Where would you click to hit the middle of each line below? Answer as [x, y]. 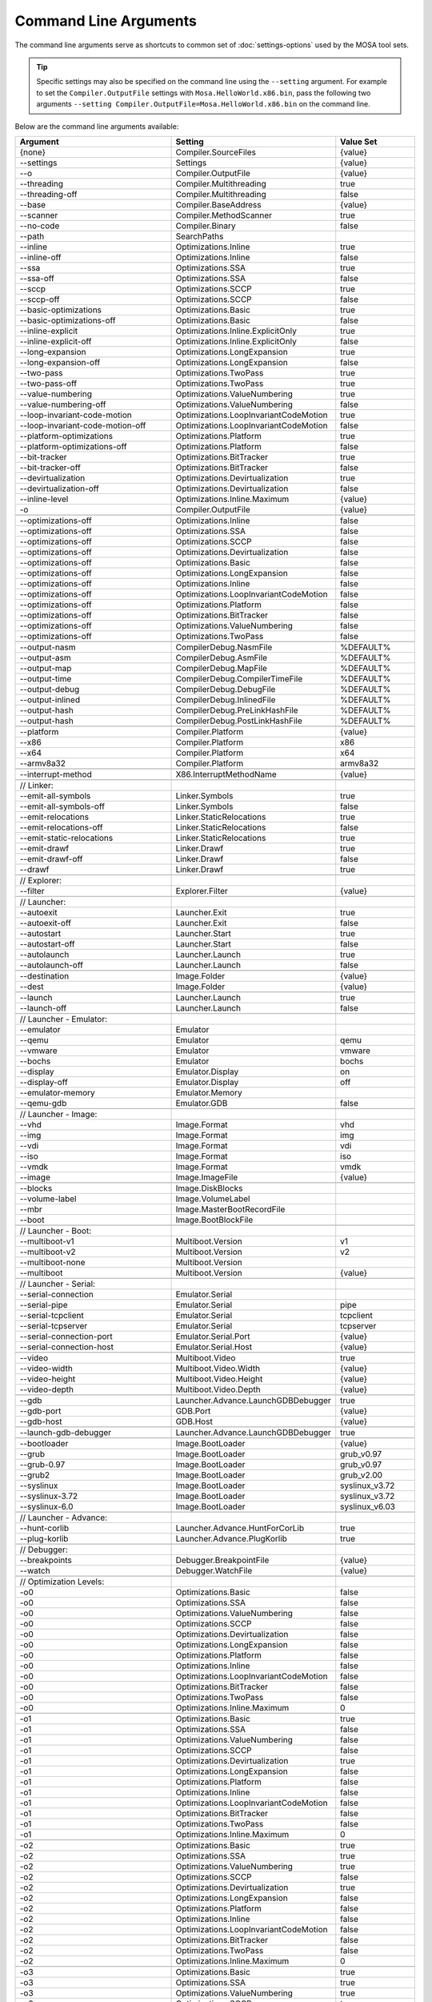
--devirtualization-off [59, 488]
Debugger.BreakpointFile [222, 1560]
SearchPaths [200, 236]
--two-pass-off [48, 383]
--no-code [40, 226]
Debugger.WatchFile [214, 1570]
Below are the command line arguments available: [97, 126]
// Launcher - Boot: [56, 1231]
